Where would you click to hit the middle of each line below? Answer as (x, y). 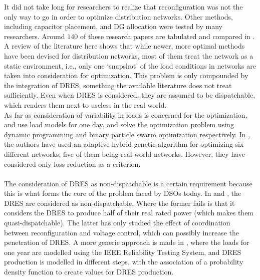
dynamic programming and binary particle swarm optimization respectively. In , (127, 134)
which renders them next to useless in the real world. (85, 104)
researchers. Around (35, 36)
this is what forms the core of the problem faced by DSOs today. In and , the (123, 193)
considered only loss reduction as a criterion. (72, 164)
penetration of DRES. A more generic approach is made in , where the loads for (127, 242)
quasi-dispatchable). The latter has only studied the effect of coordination (117, 223)
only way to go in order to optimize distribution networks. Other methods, (119, 16)
